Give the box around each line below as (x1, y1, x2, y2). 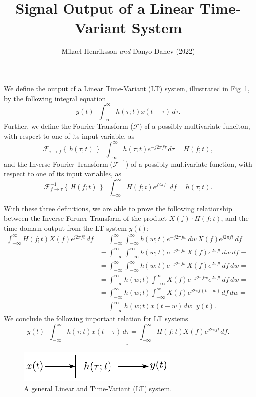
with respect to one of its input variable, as (4, 130, 135, 141)
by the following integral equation (4, 93, 106, 103)
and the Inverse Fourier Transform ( (4, 158, 113, 169)
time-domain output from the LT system (4, 222, 127, 233)
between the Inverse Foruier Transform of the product (4, 213, 167, 223)
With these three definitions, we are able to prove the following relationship (4, 203, 232, 214)
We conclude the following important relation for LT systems (4, 313, 188, 324)
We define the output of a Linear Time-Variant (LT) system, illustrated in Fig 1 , (4, 83, 250, 93)
